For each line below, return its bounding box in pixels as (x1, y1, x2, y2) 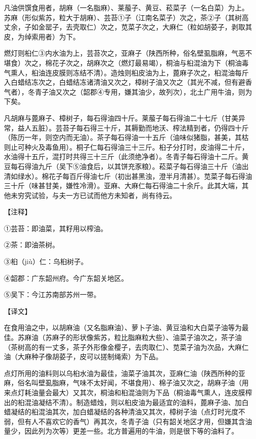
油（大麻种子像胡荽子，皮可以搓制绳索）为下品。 (4, 351, 162, 362)
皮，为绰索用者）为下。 (4, 31, 80, 41)
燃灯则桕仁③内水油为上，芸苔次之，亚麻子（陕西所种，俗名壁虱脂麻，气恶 (4, 48, 245, 58)
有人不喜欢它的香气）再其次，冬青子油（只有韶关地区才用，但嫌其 (24, 416, 238, 426)
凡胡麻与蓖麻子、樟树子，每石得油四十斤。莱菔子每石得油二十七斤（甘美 (4, 112, 238, 123)
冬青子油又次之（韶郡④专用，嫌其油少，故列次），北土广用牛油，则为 (28, 86, 252, 97)
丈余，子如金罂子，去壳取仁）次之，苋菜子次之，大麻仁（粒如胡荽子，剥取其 (4, 22, 252, 32)
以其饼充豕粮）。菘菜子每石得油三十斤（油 (107, 161, 242, 171)
